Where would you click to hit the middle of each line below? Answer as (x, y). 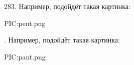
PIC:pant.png (25, 56)
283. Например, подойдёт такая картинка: (67, 6)
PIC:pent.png (25, 23)
